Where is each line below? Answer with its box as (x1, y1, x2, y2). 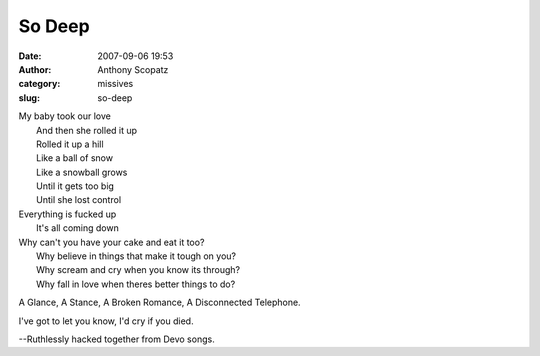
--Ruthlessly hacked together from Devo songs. (18, 333, 215, 345)
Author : (18, 63, 52, 75)
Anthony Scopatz (97, 63, 169, 75)
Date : (18, 50, 42, 62)
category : (18, 78, 61, 90)
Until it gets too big (36, 180, 115, 192)
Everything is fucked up (18, 208, 117, 220)
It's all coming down (36, 222, 119, 234)
